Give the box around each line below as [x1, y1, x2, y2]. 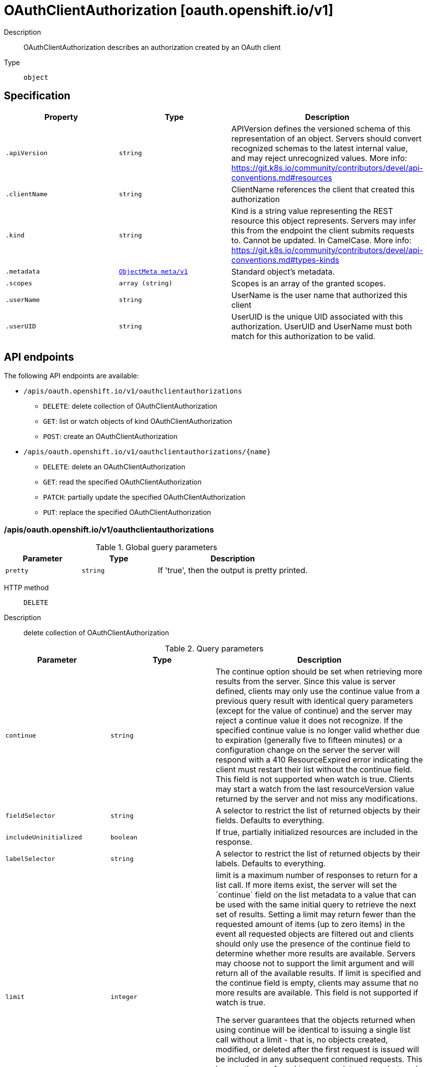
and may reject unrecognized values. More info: [231, 153, 407, 163]
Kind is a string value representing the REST [231, 206, 393, 216]
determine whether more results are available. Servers [216, 949, 416, 959]
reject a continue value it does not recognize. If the [216, 716, 403, 726]
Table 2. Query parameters [165, 644, 264, 654]
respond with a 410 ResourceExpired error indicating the [216, 755, 423, 765]
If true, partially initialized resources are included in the [216, 827, 418, 837]
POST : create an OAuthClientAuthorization [43, 432, 178, 441]
